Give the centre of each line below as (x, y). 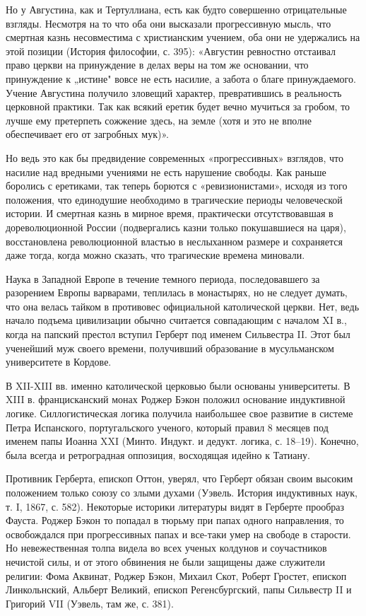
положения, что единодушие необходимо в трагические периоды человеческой (174, 199)
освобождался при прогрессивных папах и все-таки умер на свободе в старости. (178, 534)
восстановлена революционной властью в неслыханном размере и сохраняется (174, 241)
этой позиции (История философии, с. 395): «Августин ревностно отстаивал (171, 51)
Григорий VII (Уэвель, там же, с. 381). (90, 603)
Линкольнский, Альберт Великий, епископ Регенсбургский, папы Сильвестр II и (179, 589)
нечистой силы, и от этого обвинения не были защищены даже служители (165, 561)
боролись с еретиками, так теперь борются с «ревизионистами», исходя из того (177, 186)
